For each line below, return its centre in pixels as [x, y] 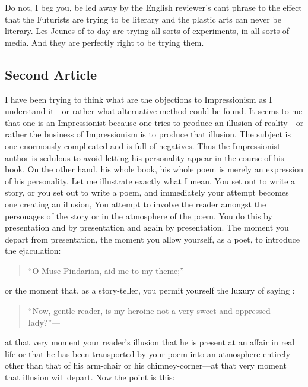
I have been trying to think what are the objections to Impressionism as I [139, 99]
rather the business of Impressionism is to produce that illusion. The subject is [148, 134]
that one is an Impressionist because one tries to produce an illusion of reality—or [154, 122]
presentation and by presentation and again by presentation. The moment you [147, 227]
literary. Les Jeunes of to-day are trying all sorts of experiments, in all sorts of [147, 31]
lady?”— [44, 322]
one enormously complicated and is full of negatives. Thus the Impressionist [143, 145]
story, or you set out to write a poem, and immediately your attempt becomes [147, 192]
